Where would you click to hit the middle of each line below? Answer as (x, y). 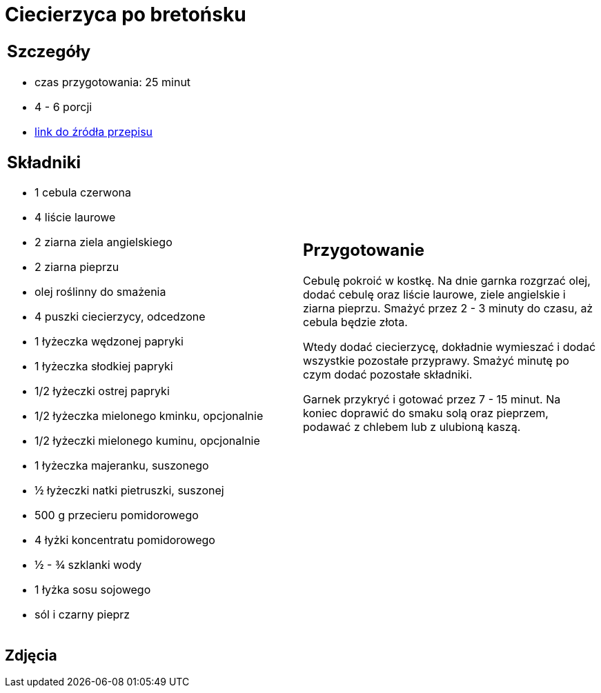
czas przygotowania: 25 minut (113, 82)
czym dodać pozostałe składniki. (388, 375)
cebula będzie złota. (355, 322)
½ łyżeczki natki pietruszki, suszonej (129, 491)
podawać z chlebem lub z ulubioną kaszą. (412, 427)
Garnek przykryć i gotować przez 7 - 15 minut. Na (432, 400)
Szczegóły (49, 51)
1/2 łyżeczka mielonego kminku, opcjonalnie (149, 416)
